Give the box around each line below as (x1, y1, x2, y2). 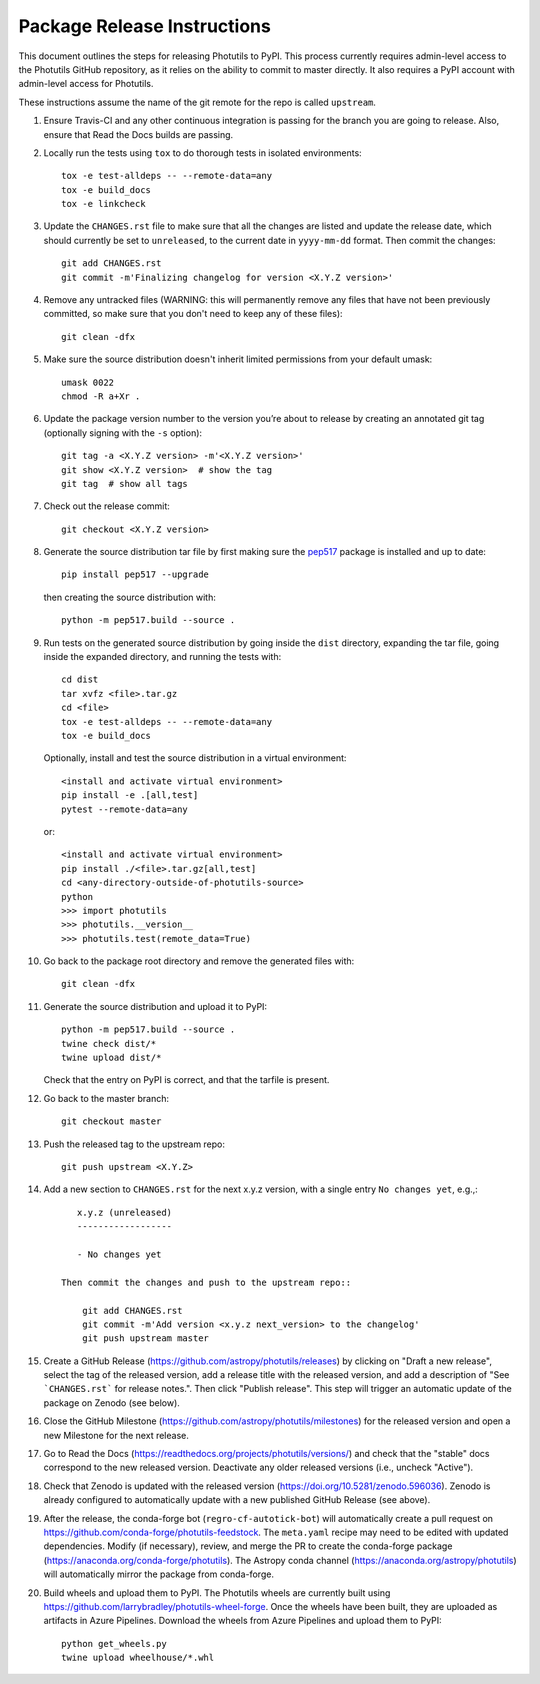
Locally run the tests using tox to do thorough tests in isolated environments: (43, 146, 362, 159)
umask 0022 (61, 376, 115, 388)
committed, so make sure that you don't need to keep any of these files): (43, 308, 344, 320)
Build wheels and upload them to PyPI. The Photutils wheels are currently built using (43, 1586, 391, 1599)
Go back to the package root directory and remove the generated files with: (43, 955, 355, 967)
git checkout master (61, 1116, 162, 1127)
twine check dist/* (61, 1038, 157, 1049)
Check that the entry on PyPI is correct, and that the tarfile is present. (43, 1074, 330, 1086)
